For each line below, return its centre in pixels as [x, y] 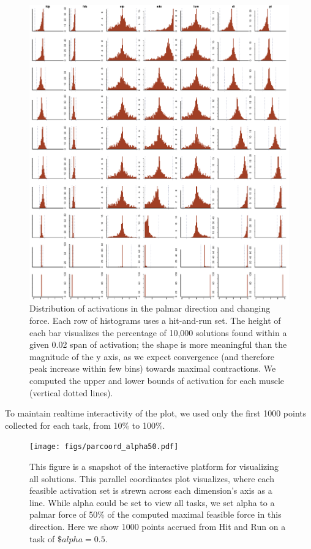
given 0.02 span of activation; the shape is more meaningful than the [158, 344]
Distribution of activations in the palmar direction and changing [150, 308]
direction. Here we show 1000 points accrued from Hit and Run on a [158, 526]
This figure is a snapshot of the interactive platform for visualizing [154, 466]
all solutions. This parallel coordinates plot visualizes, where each [152, 478]
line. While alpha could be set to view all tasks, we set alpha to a [152, 502]
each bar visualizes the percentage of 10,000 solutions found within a [158, 332]
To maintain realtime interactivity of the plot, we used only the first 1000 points [156, 413]
